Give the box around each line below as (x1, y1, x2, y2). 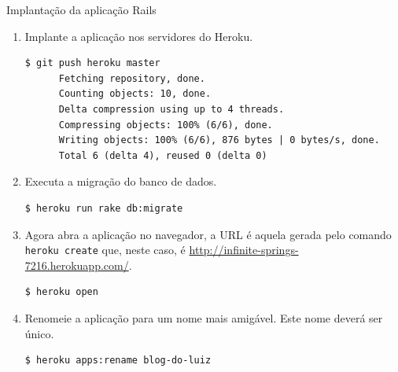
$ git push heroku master (24, 57, 160, 69)
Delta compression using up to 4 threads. (58, 103, 285, 115)
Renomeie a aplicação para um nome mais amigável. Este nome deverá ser (24, 309, 383, 326)
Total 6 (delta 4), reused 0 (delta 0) (58, 149, 267, 161)
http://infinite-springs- (189, 241, 299, 258)
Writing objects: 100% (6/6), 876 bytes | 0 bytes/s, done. (58, 134, 380, 146)
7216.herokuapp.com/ (24, 256, 129, 273)
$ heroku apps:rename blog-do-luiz (24, 355, 212, 366)
